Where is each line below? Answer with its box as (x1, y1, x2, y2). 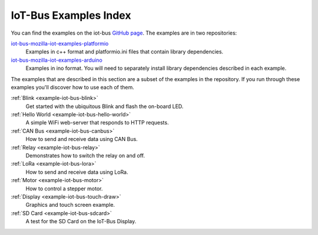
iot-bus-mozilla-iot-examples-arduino (11, 56, 102, 63)
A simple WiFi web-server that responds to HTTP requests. (25, 119, 169, 126)
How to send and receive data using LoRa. (25, 168, 129, 176)
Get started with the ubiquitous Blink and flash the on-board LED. (25, 103, 184, 110)
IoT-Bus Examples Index (11, 9, 131, 22)
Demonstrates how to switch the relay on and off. (25, 152, 145, 159)
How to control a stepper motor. (25, 185, 103, 192)
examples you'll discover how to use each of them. (11, 83, 135, 90)
